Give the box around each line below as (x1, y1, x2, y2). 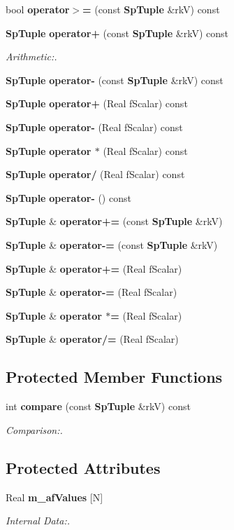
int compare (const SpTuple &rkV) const (6, 399, 191, 414)
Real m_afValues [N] (6, 489, 103, 504)
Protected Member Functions (6, 366, 223, 388)
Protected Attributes (6, 456, 161, 478)
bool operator (6, 2, 70, 16)
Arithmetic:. (6, 49, 57, 64)
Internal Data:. (6, 513, 71, 528)
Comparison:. (6, 422, 63, 437)
